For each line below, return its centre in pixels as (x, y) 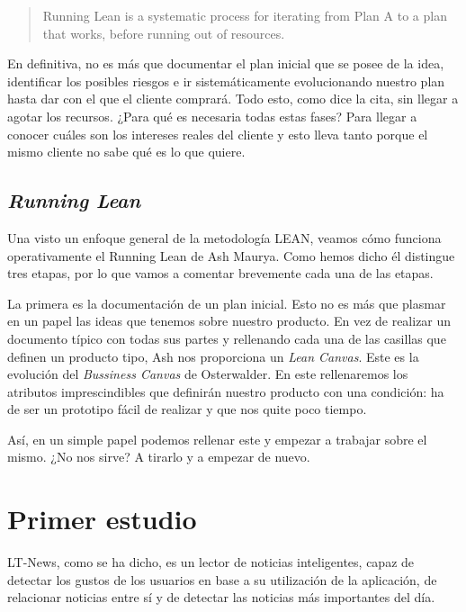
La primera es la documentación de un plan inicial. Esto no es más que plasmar (227, 303)
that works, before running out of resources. (164, 33)
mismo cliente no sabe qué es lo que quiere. (126, 152)
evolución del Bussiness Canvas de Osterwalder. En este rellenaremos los (208, 374)
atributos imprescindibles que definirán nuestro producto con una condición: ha (226, 391)
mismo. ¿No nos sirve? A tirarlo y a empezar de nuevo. (159, 457)
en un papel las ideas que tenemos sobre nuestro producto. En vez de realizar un (229, 321)
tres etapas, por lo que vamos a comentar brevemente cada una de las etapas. (220, 273)
